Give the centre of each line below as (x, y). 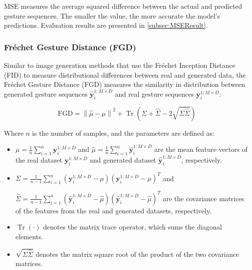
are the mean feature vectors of (201, 149)
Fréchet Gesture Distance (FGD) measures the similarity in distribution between (125, 84)
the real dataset (39, 159)
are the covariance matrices (204, 198)
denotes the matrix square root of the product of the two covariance (137, 254)
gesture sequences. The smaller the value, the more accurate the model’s (112, 15)
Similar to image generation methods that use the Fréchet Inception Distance (120, 65)
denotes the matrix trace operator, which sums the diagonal (133, 227)
